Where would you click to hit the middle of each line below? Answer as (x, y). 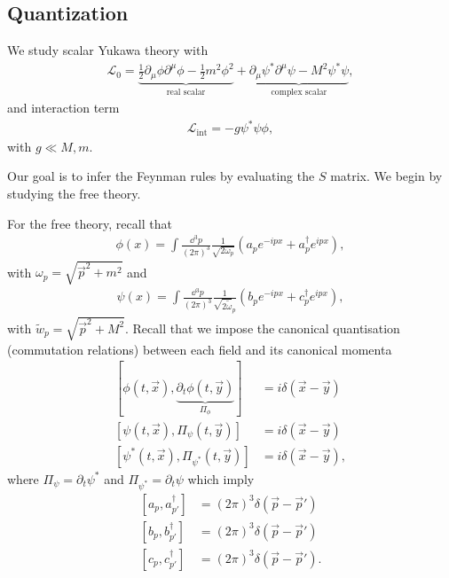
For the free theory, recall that (90, 223)
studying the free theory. (74, 193)
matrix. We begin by (386, 176)
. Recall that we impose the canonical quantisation (262, 328)
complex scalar (299, 92)
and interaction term (63, 108)
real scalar (186, 92)
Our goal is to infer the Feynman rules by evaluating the (161, 176)
